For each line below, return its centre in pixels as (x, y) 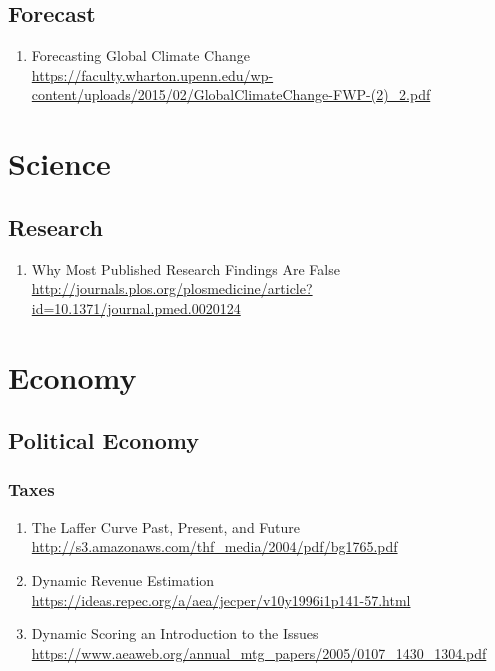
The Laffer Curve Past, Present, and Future (166, 526)
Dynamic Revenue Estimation (123, 579)
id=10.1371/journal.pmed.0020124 (136, 307)
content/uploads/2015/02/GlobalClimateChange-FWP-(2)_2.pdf (231, 94)
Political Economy (103, 440)
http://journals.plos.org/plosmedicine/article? (172, 288)
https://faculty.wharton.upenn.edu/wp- (152, 74)
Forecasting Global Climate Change (140, 55)
